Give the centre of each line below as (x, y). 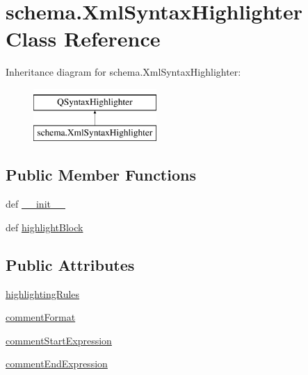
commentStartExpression (59, 340)
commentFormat (41, 317)
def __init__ (35, 204)
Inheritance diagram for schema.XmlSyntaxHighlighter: (123, 72)
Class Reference (83, 39)
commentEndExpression (57, 364)
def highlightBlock (44, 227)
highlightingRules (43, 293)
